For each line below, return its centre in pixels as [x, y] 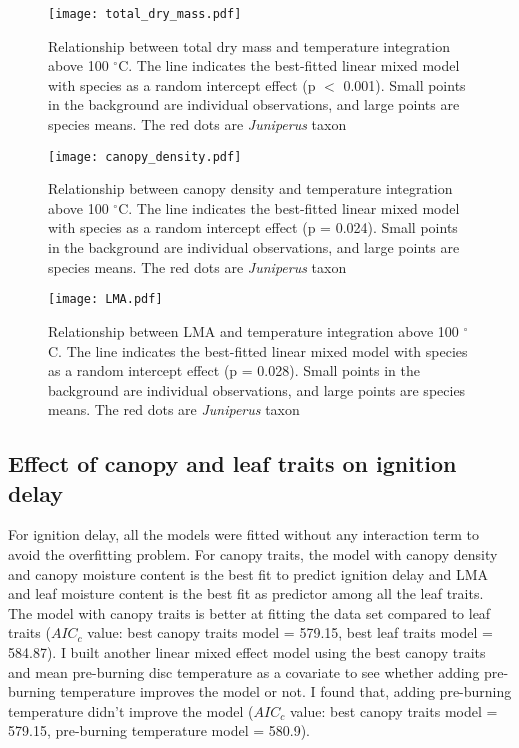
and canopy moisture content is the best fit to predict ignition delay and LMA [248, 573]
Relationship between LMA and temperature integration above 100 [253, 330]
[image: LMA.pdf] [105, 299]
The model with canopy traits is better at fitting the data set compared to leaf [249, 612]
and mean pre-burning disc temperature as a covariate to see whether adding [244, 671]
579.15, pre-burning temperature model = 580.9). [159, 730]
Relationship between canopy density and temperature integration [250, 188]
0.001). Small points [404, 84]
